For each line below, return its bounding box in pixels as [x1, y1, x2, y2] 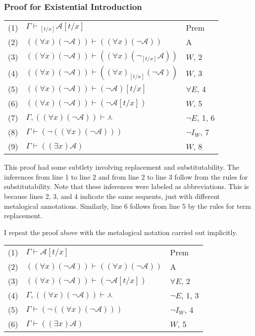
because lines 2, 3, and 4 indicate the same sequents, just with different [4, 191, 220, 201]
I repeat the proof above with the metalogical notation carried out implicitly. [4, 227, 238, 237]
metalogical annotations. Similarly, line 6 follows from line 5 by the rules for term [4, 200, 251, 211]
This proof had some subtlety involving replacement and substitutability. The [4, 162, 239, 172]
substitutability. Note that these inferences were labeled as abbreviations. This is [4, 181, 249, 192]
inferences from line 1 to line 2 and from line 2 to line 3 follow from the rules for [4, 171, 248, 182]
